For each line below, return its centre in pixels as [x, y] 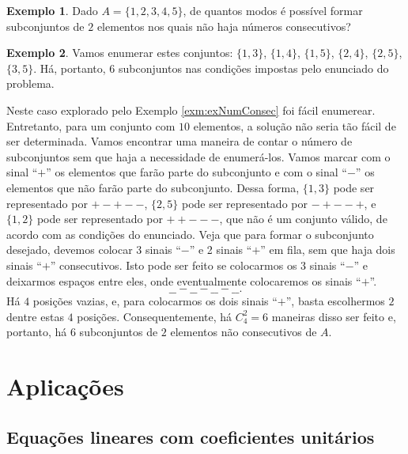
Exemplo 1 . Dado [52, 10]
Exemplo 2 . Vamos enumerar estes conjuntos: [120, 53]
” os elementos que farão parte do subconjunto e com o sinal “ [196, 172]
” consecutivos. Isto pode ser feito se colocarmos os [174, 265]
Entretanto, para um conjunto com [91, 125]
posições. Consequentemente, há [155, 316]
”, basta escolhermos [335, 301]
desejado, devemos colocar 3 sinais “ [94, 250]
